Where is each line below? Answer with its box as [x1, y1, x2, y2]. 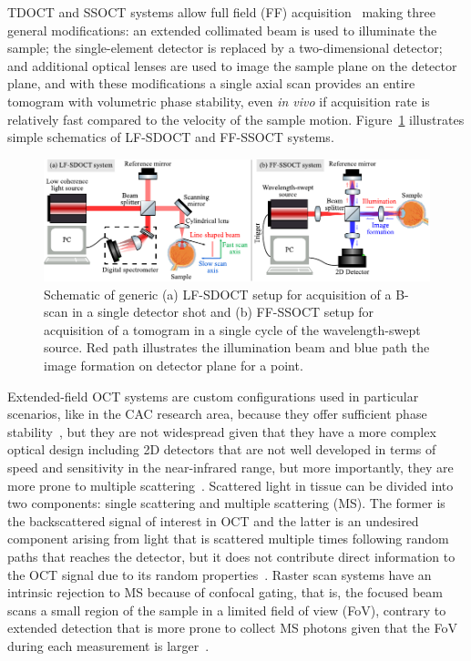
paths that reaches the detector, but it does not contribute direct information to [7, 546, 456, 565]
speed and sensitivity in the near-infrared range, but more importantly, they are [7, 457, 454, 476]
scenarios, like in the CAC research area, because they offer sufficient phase [7, 404, 427, 423]
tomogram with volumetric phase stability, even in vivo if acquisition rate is [7, 91, 430, 110]
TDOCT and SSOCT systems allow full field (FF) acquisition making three [7, 3, 435, 21]
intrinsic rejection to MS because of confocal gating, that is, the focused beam [7, 583, 443, 602]
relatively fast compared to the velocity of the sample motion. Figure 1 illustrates [7, 109, 465, 128]
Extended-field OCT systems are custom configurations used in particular [7, 386, 419, 405]
